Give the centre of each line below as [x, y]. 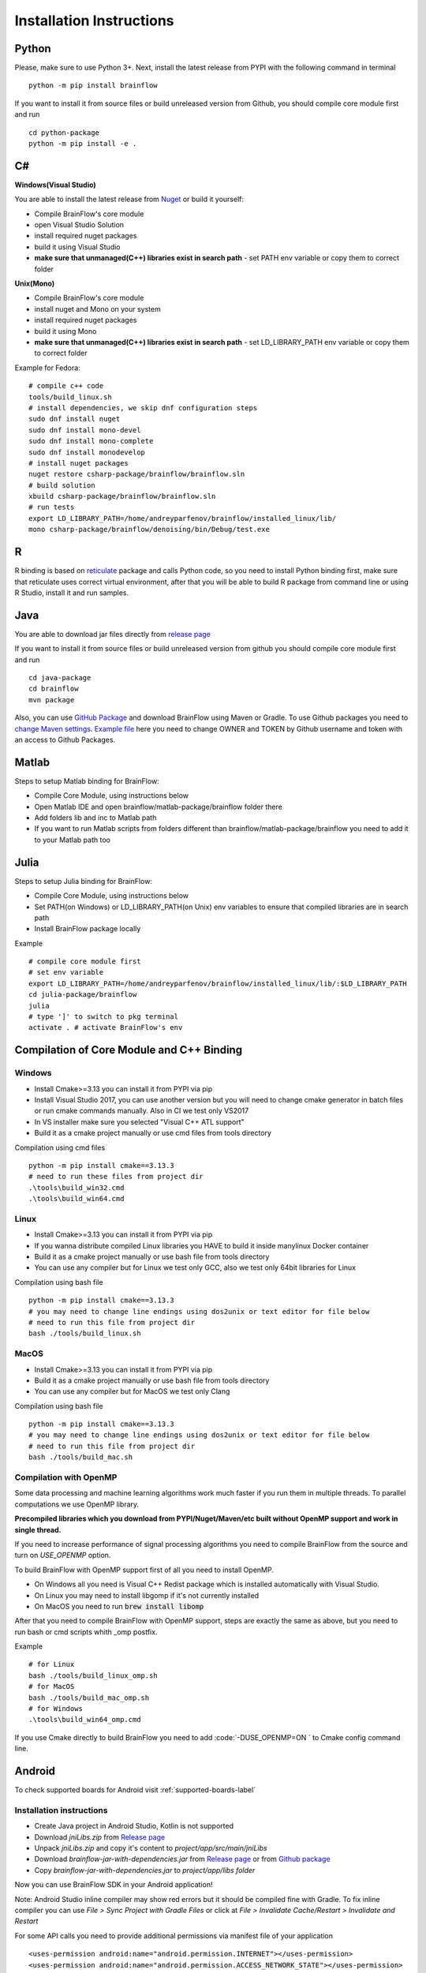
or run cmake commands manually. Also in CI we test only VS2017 [142, 1111]
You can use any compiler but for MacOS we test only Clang [132, 1391]
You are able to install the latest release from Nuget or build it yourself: [129, 199]
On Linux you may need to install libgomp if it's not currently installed [147, 1595]
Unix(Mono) [35, 283]
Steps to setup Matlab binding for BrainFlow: [87, 781]
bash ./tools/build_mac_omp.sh [89, 1698]
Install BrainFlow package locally [88, 929]
